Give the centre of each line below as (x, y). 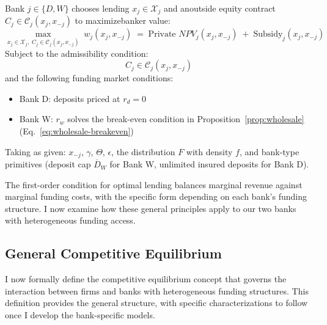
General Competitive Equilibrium (113, 253)
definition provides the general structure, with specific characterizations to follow (156, 303)
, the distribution (143, 151)
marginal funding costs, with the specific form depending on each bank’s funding (156, 196)
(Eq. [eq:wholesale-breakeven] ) (76, 131)
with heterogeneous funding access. (70, 220)
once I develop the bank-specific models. (80, 315)
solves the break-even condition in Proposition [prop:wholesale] (186, 119)
